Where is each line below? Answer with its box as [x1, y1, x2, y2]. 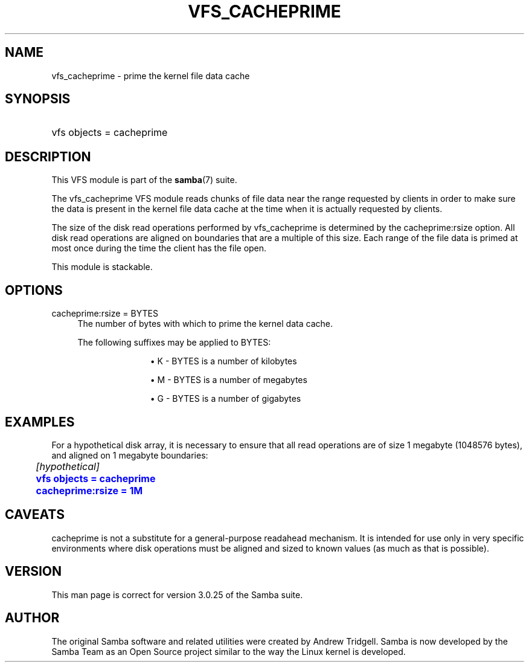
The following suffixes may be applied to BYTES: [77, 337, 271, 348]
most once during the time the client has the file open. [51, 243, 267, 254]
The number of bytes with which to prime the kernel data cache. [77, 318, 333, 329]
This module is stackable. [51, 262, 153, 272]
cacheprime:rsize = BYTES [51, 308, 158, 319]
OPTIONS [5, 282, 63, 298]
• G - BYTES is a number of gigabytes [150, 393, 301, 404]
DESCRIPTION [5, 149, 91, 164]
